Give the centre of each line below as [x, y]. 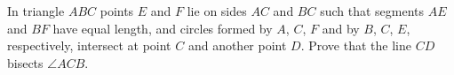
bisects [25, 62]
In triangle [36, 11]
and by [341, 28]
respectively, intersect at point [89, 45]
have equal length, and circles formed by [163, 28]
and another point [237, 45]
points [117, 11]
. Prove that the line [356, 45]
